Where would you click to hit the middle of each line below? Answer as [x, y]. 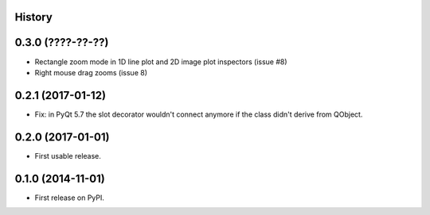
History [34, 17]
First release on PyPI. [70, 198]
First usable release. [68, 155]
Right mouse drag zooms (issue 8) [91, 72]
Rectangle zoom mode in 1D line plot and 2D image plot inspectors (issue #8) [161, 61]
